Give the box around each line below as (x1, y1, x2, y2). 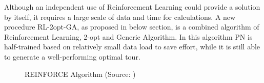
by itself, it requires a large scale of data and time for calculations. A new (4, 11, 236, 22)
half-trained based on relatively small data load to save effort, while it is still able (4, 41, 260, 52)
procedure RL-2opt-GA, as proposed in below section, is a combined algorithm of (4, 21, 259, 32)
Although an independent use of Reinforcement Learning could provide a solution (4, 2, 260, 12)
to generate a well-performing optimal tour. (4, 51, 140, 62)
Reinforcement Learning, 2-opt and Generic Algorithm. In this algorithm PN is (4, 31, 253, 42)
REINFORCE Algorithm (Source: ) (25, 68, 136, 79)
